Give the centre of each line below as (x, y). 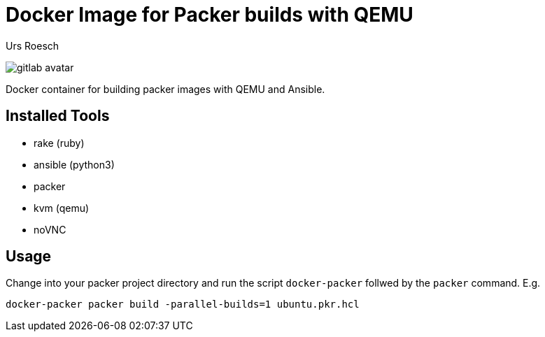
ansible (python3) (74, 164)
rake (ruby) (59, 143)
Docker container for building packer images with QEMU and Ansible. (165, 89)
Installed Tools (58, 116)
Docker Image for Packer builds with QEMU (210, 15)
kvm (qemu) (62, 208)
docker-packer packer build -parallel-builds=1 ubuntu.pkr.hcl (183, 304)
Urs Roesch (33, 45)
